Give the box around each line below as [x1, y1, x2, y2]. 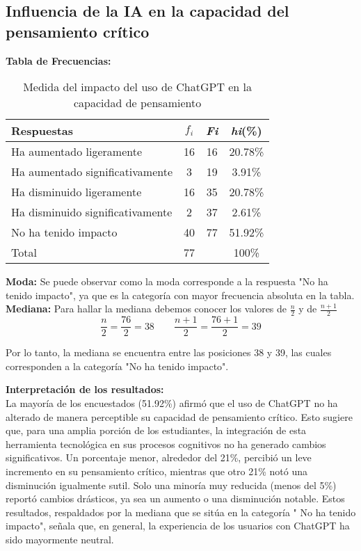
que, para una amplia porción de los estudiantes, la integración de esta [6, 423, 307, 438]
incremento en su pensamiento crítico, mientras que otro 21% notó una [6, 464, 307, 479]
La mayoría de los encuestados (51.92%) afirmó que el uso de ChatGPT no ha [6, 396, 338, 410]
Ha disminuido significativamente [11, 204, 173, 221]
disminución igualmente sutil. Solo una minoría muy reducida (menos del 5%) [6, 477, 337, 492]
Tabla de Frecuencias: [6, 53, 111, 67]
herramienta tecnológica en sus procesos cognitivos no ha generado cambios [6, 436, 326, 451]
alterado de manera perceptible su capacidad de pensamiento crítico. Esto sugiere [6, 409, 353, 424]
